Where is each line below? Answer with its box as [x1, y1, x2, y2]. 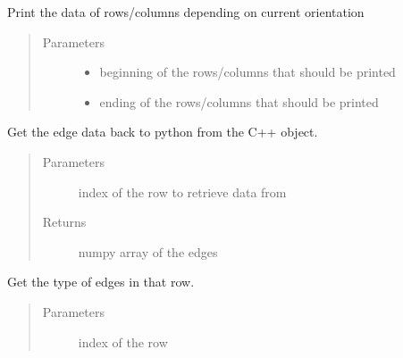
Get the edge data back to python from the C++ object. [7, 122, 318, 141]
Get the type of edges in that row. [7, 272, 195, 291]
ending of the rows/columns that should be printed [99, 92, 379, 111]
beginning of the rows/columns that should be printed [99, 62, 396, 81]
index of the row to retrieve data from [78, 182, 287, 201]
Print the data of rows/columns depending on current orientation [7, 3, 365, 21]
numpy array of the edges [78, 242, 218, 261]
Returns [42, 212, 87, 231]
